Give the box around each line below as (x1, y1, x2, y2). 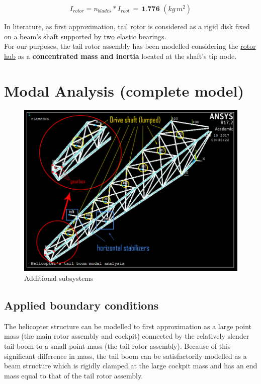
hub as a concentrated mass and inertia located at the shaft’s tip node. (4, 50, 237, 61)
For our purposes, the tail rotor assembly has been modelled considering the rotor (4, 41, 256, 51)
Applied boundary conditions (4, 297, 159, 313)
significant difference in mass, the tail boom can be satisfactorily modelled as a (4, 350, 247, 361)
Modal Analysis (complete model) (4, 80, 244, 101)
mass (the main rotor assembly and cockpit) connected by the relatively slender (4, 331, 249, 341)
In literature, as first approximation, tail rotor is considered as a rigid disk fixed (4, 21, 250, 31)
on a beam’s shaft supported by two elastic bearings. (4, 31, 166, 41)
